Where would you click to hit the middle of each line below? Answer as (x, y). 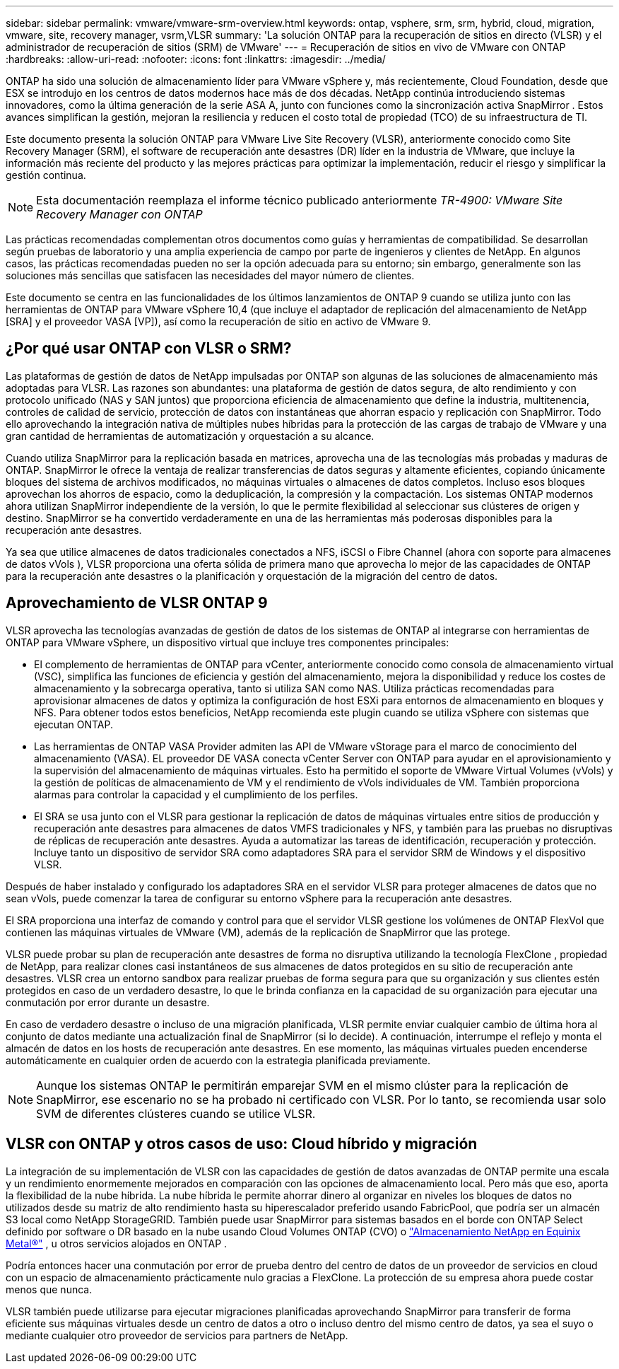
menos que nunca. (49, 1289)
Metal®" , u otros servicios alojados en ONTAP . (117, 1243)
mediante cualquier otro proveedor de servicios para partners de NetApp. (177, 1335)
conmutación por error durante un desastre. (108, 1002)
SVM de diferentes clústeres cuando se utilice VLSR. (176, 1113)
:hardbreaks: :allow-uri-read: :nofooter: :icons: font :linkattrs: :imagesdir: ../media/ (196, 59)
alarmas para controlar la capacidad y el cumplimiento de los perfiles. (196, 794)
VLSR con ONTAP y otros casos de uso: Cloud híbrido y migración (242, 1144)
